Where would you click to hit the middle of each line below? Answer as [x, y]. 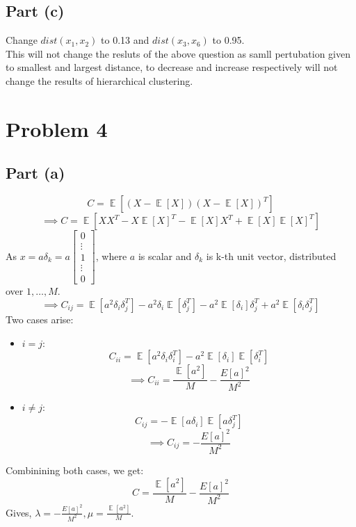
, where [111, 256]
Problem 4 [57, 128]
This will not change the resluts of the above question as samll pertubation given [178, 53]
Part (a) [35, 173]
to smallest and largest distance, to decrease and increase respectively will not [172, 67]
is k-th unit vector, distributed [271, 256]
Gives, [19, 512]
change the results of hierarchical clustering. [99, 80]
